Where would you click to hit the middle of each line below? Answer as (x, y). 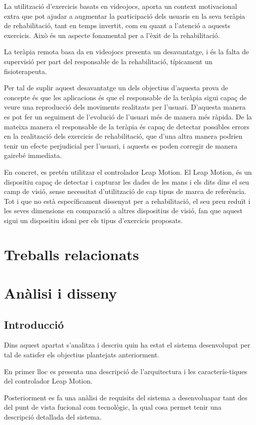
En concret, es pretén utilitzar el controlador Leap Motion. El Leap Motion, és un (128, 172)
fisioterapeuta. (25, 71)
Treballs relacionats (72, 254)
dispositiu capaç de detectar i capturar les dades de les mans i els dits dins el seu (127, 181)
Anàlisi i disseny (61, 293)
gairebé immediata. (33, 155)
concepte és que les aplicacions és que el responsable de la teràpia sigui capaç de (125, 97)
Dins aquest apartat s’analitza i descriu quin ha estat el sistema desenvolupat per (127, 345)
